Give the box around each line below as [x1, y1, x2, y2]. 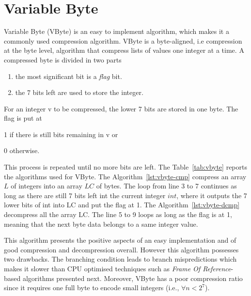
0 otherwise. [4, 145, 40, 156]
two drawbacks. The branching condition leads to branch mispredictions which [4, 254, 237, 264]
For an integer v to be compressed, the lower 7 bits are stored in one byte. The [4, 103, 238, 113]
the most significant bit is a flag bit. [15, 71, 122, 81]
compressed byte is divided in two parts [4, 54, 122, 64]
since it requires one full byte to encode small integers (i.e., [4, 282, 179, 293]
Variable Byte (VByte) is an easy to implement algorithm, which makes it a [4, 26, 229, 36]
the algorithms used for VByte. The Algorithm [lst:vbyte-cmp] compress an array [4, 171, 247, 181]
